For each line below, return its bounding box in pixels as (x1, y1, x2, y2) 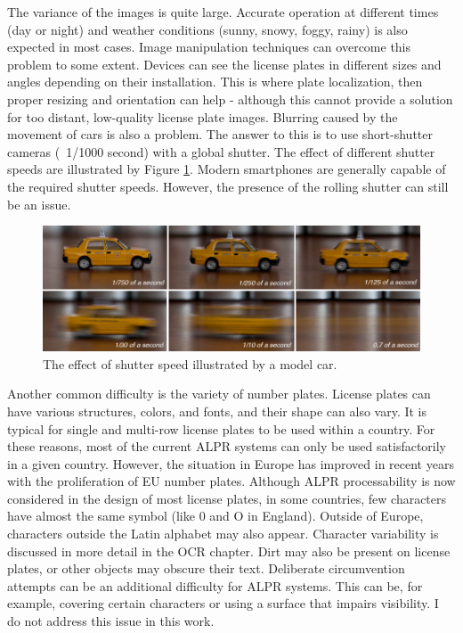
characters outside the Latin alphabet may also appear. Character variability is (7, 524, 439, 543)
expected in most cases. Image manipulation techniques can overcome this (7, 37, 411, 56)
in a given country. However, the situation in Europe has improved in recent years (7, 454, 454, 473)
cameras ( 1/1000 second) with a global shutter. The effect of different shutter (7, 142, 435, 160)
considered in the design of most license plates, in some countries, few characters (7, 489, 447, 507)
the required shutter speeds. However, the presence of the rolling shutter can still (7, 177, 449, 195)
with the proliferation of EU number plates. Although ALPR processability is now (7, 472, 456, 490)
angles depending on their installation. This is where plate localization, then (7, 72, 423, 91)
